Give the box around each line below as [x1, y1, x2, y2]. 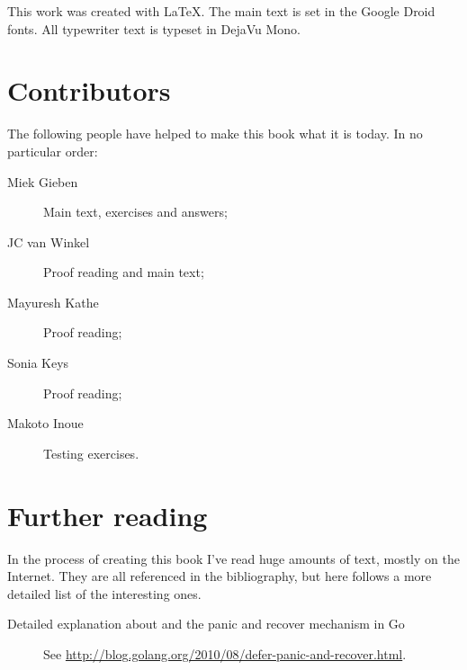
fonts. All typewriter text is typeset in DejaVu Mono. [7, 19, 301, 38]
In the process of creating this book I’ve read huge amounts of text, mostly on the [7, 549, 460, 567]
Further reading [7, 496, 208, 533]
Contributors [7, 72, 171, 109]
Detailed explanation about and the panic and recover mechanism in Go [7, 614, 405, 633]
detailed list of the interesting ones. [7, 584, 202, 603]
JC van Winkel [7, 232, 90, 251]
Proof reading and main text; [43, 263, 204, 281]
